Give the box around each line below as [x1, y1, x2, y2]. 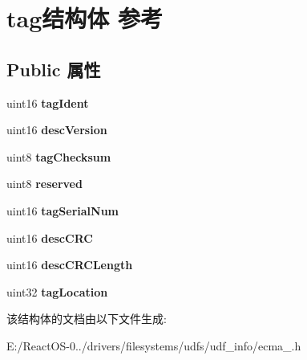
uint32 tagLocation [6, 283, 108, 300]
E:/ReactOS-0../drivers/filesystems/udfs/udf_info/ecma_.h [6, 337, 301, 354]
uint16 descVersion [6, 121, 107, 138]
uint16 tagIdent [6, 94, 89, 111]
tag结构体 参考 [6, 2, 163, 35]
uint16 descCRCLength [6, 256, 133, 273]
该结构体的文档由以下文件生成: [6, 310, 167, 327]
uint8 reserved [6, 175, 83, 192]
